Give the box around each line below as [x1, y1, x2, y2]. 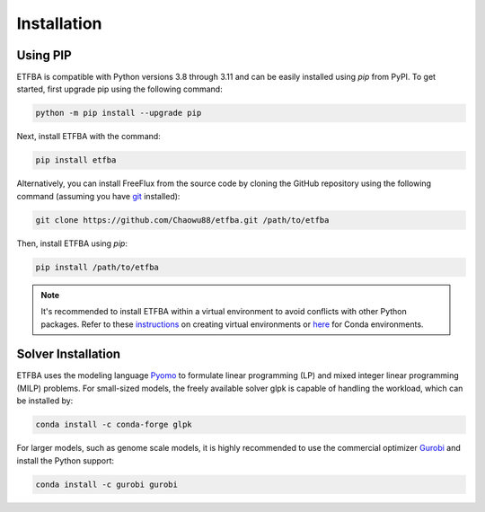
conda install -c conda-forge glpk [35, 419, 192, 430]
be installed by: [16, 395, 74, 406]
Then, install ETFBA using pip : [16, 238, 128, 249]
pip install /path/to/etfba [35, 261, 159, 272]
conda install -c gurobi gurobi [35, 479, 179, 490]
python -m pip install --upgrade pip [35, 108, 202, 119]
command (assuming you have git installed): [16, 190, 181, 201]
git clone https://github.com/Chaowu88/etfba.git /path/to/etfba [35, 215, 330, 225]
